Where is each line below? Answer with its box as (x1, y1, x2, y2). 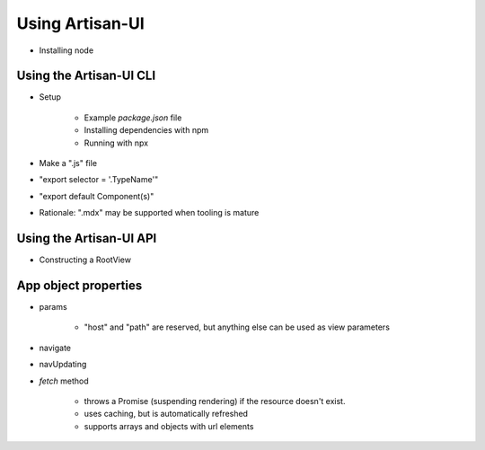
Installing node (39, 45, 94, 56)
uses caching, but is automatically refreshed (84, 409, 249, 419)
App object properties (16, 278, 143, 293)
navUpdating (39, 359, 87, 370)
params (39, 302, 67, 312)
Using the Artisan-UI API (16, 231, 157, 246)
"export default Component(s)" (39, 190, 154, 201)
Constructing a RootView (39, 254, 132, 265)
